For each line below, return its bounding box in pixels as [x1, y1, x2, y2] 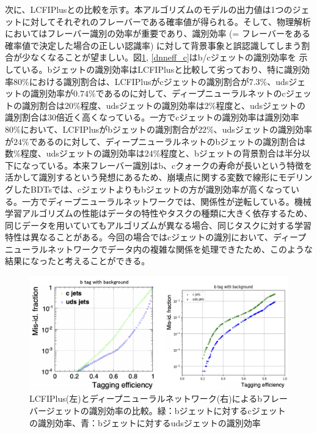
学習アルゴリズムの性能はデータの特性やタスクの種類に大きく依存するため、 [5, 207, 313, 220]
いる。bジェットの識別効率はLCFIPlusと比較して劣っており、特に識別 [21, 62, 302, 75]
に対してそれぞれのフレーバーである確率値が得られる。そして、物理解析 [21, 15, 311, 28]
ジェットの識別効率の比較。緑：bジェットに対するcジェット [46, 404, 286, 416]
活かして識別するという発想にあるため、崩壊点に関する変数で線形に [5, 171, 279, 183]
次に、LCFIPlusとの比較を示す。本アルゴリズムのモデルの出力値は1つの [5, 3, 293, 15]
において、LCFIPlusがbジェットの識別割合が [20, 122, 199, 135]
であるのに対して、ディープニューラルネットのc [95, 87, 286, 100]
